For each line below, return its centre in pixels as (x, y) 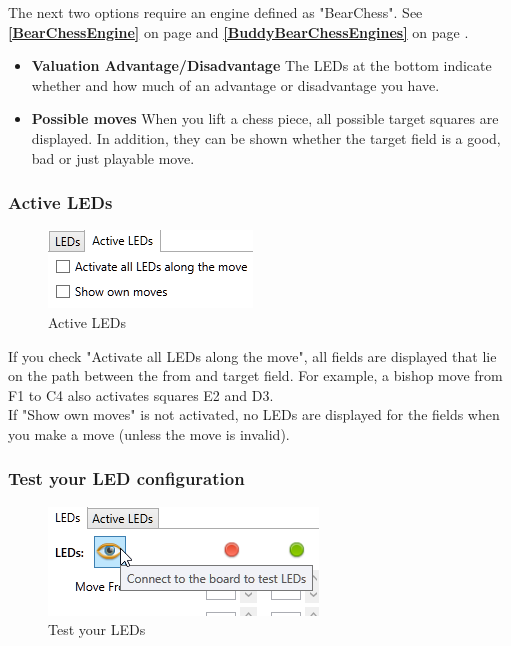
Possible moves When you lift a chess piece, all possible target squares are (265, 118)
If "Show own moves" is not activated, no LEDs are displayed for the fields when (254, 414)
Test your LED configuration (126, 478)
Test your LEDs (97, 629)
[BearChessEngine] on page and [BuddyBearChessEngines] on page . (238, 31)
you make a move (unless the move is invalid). (149, 433)
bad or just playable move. (113, 157)
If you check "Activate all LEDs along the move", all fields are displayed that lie (252, 355)
